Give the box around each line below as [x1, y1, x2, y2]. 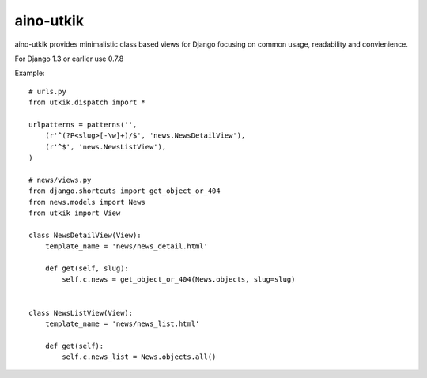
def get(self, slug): [44, 263, 130, 273]
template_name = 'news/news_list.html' [44, 319, 200, 328]
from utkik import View [28, 209, 121, 217]
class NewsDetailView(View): [28, 230, 142, 240]
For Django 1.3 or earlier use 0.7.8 [14, 54, 124, 63]
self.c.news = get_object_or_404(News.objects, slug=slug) [62, 275, 296, 284]
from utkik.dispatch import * [28, 98, 146, 107]
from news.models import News [28, 198, 146, 206]
